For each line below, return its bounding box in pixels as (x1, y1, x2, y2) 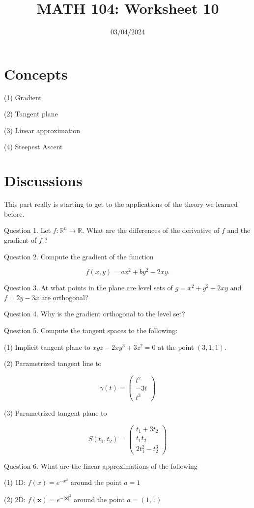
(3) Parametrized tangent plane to (4, 407, 107, 418)
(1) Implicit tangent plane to (4, 341, 90, 352)
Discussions (4, 170, 83, 191)
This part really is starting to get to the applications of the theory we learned (4, 199, 238, 209)
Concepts (4, 63, 68, 84)
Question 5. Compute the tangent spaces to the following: (4, 325, 177, 335)
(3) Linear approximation (4, 125, 81, 135)
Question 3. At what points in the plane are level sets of (4, 282, 173, 293)
